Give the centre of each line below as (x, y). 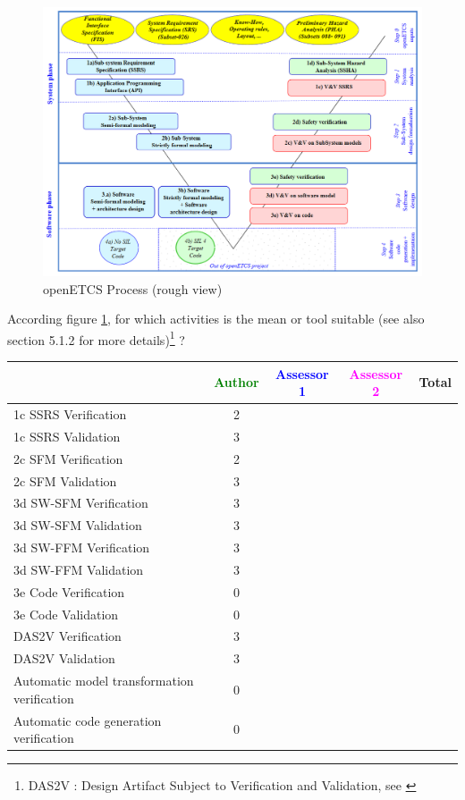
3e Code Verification (69, 591)
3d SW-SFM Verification (81, 503)
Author (237, 382)
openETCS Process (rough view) (133, 288)
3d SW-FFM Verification (82, 547)
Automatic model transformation (104, 681)
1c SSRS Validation (67, 436)
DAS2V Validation (64, 658)
